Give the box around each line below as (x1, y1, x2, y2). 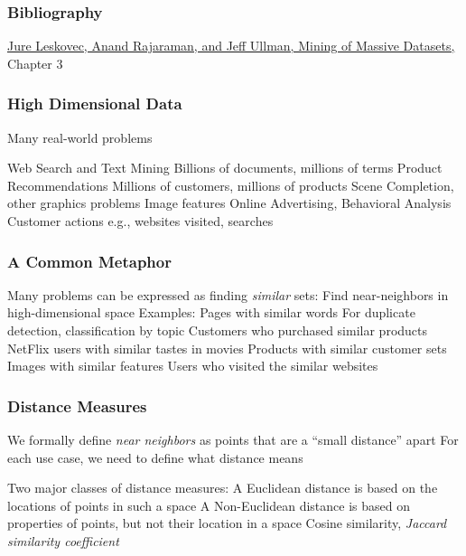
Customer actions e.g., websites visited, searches (7, 212, 274, 230)
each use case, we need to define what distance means (7, 448, 303, 466)
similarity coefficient (7, 531, 119, 550)
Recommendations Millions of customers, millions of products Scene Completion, (7, 175, 454, 194)
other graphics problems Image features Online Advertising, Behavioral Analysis (7, 193, 452, 212)
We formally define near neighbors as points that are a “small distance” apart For (7, 430, 459, 448)
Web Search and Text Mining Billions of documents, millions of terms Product (7, 158, 443, 177)
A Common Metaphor (7, 250, 172, 272)
